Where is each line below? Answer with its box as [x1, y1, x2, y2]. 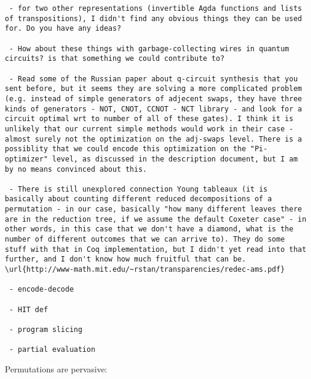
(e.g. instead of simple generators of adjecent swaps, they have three [5, 94, 302, 103]
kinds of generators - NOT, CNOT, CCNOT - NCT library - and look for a [5, 104, 302, 113]
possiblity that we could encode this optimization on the [5, 145, 246, 154]
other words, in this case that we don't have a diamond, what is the [5, 225, 294, 234]
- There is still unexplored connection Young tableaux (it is [9, 184, 268, 193]
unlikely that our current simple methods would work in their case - [5, 124, 294, 133]
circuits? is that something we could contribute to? [5, 54, 225, 63]
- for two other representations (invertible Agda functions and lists [9, 4, 302, 13]
